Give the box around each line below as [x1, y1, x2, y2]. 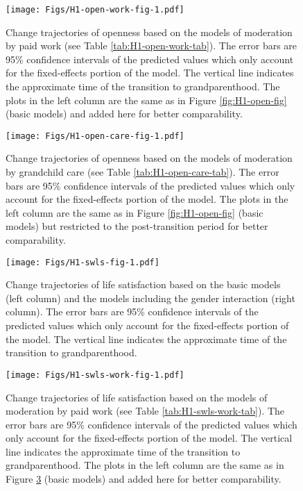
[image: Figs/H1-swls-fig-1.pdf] [6, 257, 159, 267]
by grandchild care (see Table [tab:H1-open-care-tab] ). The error [6, 165, 279, 179]
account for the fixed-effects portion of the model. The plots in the [6, 192, 288, 206]
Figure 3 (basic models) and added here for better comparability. [6, 472, 282, 486]
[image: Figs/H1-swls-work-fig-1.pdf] [6, 369, 184, 380]
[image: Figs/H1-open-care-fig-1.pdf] [6, 131, 184, 141]
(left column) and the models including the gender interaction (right [6, 290, 295, 305]
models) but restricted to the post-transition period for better [6, 219, 268, 233]
